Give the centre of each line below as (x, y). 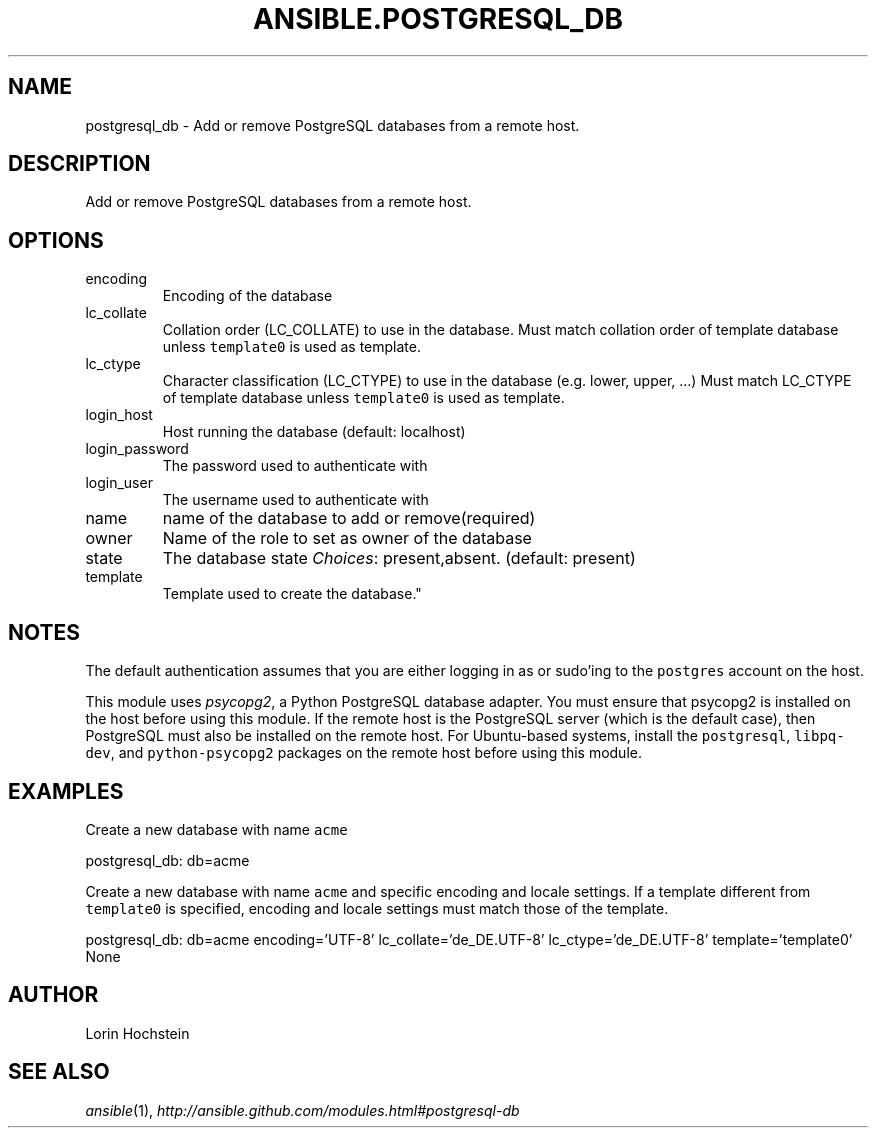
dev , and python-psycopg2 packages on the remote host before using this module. (363, 753)
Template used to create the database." (292, 594)
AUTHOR (53, 995)
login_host (119, 415)
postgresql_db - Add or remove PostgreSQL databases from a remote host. (332, 125)
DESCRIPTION (79, 164)
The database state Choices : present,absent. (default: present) (399, 558)
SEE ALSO (59, 1072)
